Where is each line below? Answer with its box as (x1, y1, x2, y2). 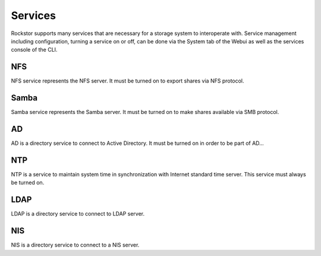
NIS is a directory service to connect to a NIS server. (11, 241, 140, 249)
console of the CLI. (11, 46, 58, 53)
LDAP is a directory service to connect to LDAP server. (11, 210, 145, 217)
